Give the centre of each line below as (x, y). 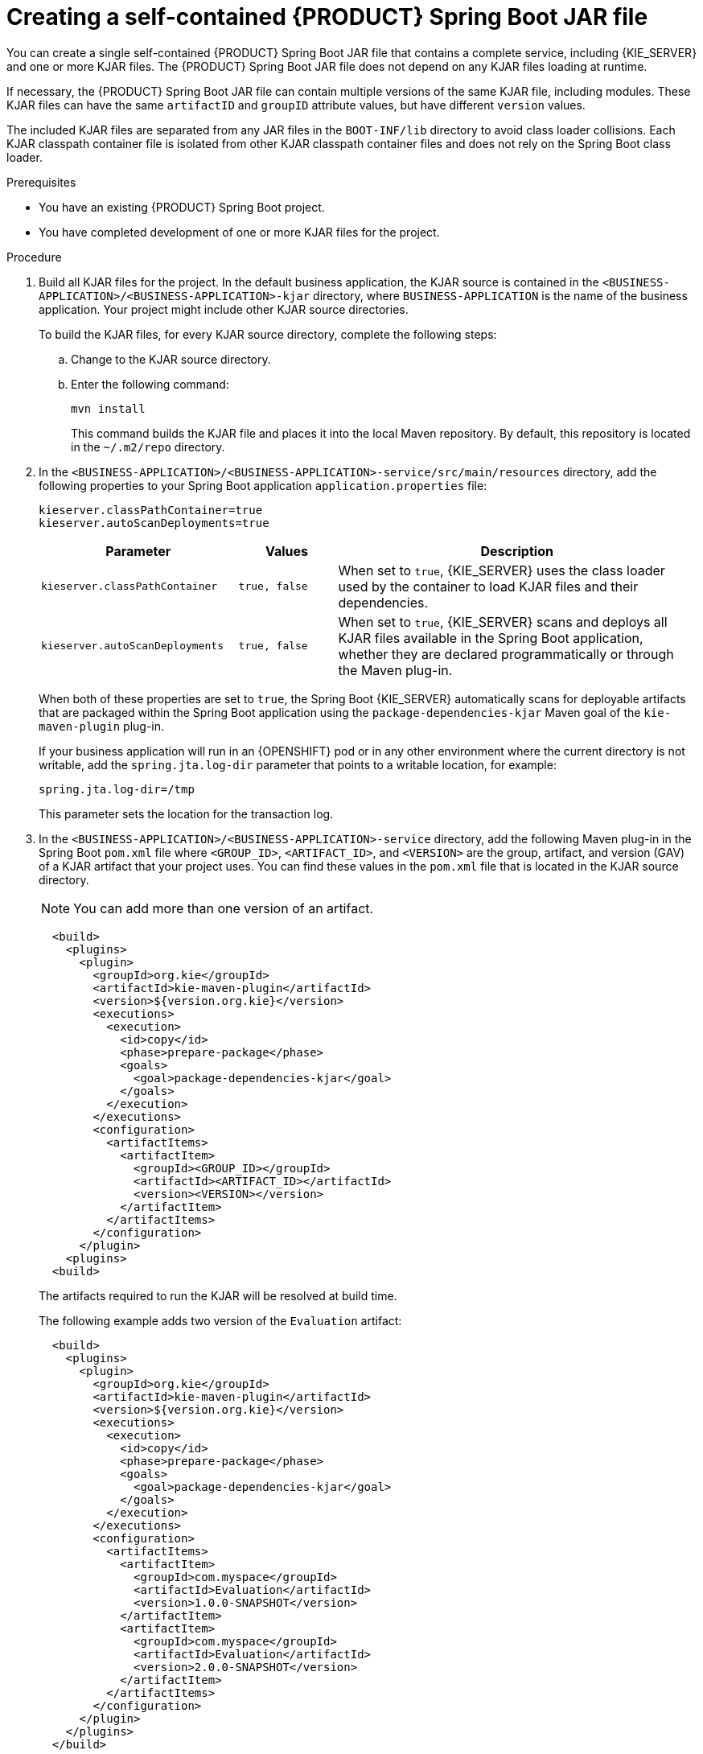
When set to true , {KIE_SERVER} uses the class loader (502, 570)
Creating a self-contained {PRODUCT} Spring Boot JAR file (327, 17)
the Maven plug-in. (395, 670)
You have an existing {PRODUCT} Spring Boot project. (182, 207)
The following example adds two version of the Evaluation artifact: (220, 1320)
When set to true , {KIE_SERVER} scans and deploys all (503, 622)
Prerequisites (41, 182)
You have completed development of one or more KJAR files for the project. (239, 232)
